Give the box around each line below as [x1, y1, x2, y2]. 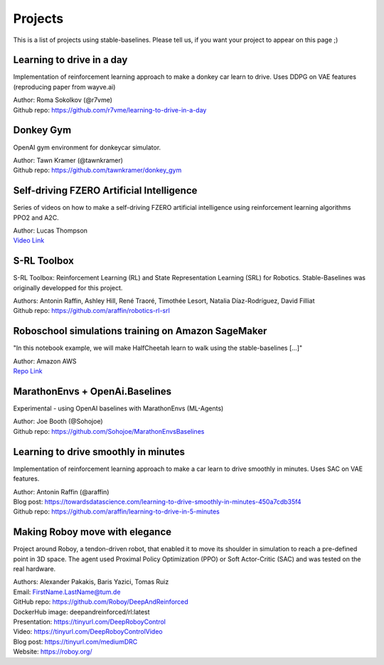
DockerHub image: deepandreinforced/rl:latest [13, 607, 150, 616]
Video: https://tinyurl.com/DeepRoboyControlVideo [13, 627, 163, 636]
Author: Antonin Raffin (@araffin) [13, 487, 110, 496]
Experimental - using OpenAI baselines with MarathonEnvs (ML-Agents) [13, 404, 224, 413]
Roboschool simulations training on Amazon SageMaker [13, 325, 267, 337]
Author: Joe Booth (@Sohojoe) [13, 417, 103, 426]
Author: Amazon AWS [13, 356, 77, 366]
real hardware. [13, 565, 56, 573]
